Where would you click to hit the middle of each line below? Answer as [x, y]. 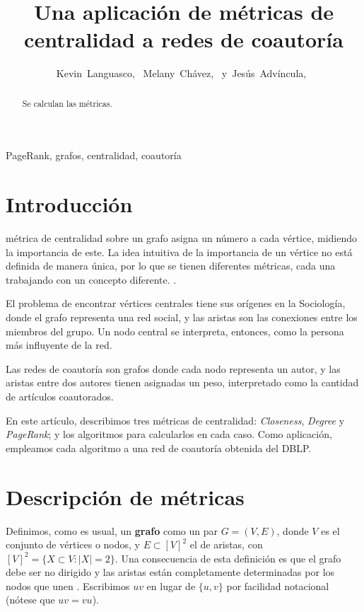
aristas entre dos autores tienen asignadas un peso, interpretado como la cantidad [182, 382]
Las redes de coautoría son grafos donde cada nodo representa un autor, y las [173, 368]
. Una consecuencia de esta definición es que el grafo [228, 558]
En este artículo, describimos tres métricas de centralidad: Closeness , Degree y [175, 420]
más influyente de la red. [59, 345]
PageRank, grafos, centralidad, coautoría [94, 155]
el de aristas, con [226, 544]
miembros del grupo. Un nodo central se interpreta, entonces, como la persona [175, 331]
